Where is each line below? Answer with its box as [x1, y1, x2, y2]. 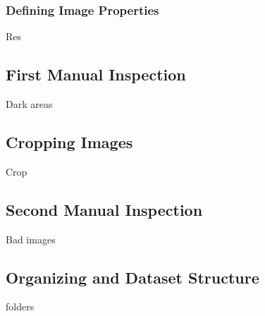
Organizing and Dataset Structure [6, 266, 259, 288]
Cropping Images [6, 131, 133, 152]
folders [6, 299, 35, 314]
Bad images [6, 231, 56, 246]
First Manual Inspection [6, 63, 186, 85]
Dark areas [6, 97, 53, 111]
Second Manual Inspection [6, 198, 203, 220]
